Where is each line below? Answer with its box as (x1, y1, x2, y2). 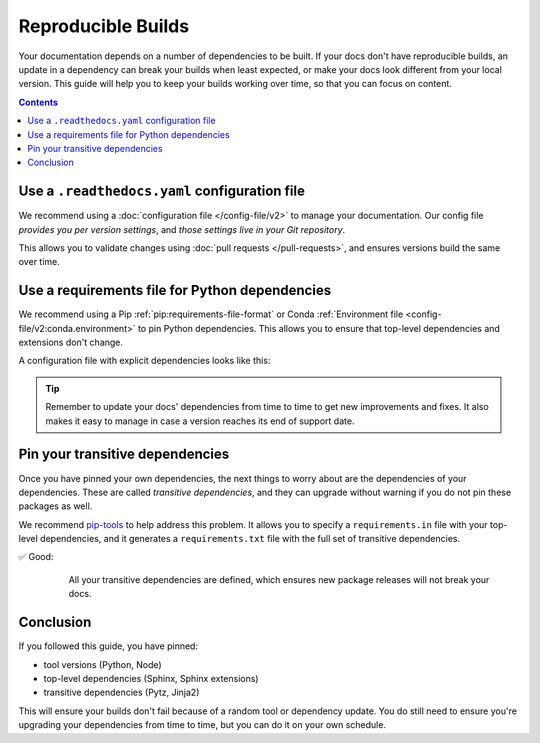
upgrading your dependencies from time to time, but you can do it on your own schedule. (18, 719, 387, 731)
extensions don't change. (18, 336, 124, 349)
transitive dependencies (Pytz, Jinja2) (43, 686, 200, 699)
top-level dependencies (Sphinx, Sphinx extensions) (43, 672, 259, 684)
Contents (18, 96, 59, 108)
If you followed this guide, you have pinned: (18, 640, 199, 652)
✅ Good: (18, 551, 54, 563)
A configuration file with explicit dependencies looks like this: (18, 355, 271, 367)
